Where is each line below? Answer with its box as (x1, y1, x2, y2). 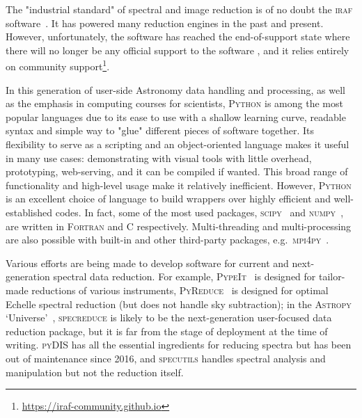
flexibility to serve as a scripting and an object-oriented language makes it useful (6, 137, 349, 151)
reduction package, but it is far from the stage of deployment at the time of (6, 323, 328, 338)
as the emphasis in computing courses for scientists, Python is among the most (6, 96, 343, 111)
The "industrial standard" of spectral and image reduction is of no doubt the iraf (6, 2, 353, 16)
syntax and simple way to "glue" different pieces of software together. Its (6, 123, 314, 138)
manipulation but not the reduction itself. (6, 364, 184, 379)
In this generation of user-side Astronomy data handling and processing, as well (6, 82, 345, 97)
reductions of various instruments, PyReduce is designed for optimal (31, 282, 329, 297)
